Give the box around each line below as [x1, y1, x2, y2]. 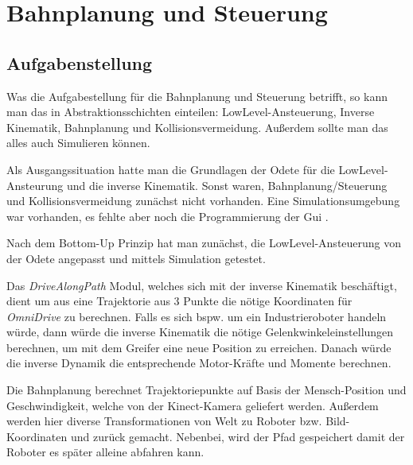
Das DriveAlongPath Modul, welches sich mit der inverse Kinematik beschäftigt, [6, 277, 397, 293]
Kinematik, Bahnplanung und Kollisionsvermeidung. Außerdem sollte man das [6, 118, 388, 135]
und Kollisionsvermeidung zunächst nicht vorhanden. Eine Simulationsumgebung [6, 192, 400, 209]
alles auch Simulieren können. [6, 134, 150, 151]
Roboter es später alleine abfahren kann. [6, 444, 205, 460]
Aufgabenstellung [6, 50, 153, 75]
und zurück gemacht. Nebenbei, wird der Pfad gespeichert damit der [70, 428, 405, 444]
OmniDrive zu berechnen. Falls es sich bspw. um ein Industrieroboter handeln [6, 308, 387, 324]
